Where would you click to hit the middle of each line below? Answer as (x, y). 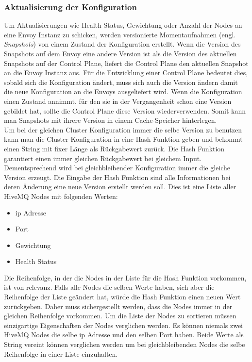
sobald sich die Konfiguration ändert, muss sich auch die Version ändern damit (121, 82)
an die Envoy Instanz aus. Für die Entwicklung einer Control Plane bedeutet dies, (126, 73)
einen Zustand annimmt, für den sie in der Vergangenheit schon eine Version (118, 101)
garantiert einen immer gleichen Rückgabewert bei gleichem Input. (103, 158)
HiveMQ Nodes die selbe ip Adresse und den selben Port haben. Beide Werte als (124, 335)
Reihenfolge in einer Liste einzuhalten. (61, 354)
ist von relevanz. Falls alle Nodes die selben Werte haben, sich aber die (109, 287)
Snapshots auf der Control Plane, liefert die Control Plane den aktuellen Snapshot (126, 63)
